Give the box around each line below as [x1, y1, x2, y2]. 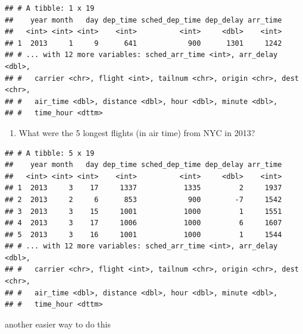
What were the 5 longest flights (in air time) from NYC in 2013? [18, 126, 255, 138]
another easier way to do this [5, 317, 111, 330]
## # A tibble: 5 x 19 [5, 149, 95, 157]
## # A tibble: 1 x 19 [5, 4, 95, 12]
